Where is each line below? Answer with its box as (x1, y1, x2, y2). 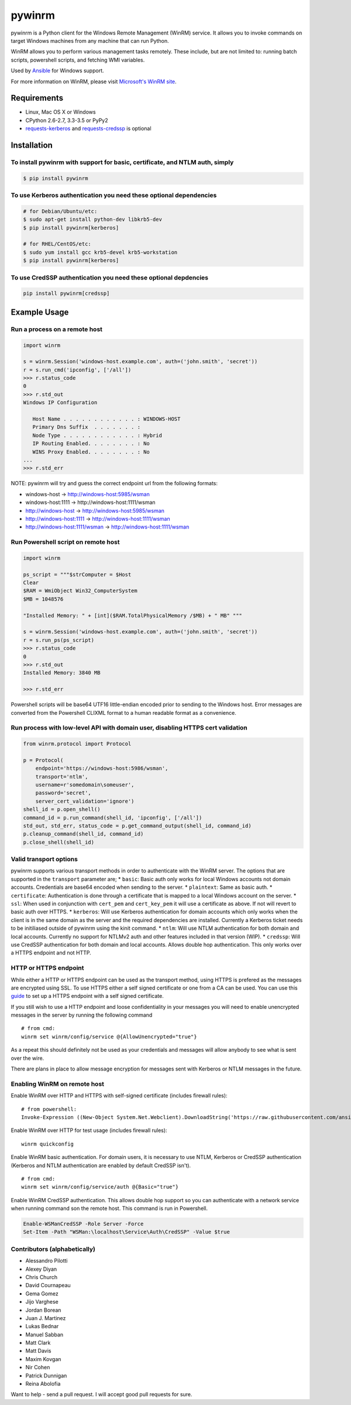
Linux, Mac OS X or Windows (25, 108, 96, 115)
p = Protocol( (23, 756, 64, 763)
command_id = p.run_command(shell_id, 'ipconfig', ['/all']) (23, 814, 202, 821)
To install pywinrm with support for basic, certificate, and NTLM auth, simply (11, 158, 234, 166)
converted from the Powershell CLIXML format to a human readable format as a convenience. (11, 709, 236, 716)
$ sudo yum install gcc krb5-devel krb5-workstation (23, 249, 178, 255)
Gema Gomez (25, 1290, 58, 1297)
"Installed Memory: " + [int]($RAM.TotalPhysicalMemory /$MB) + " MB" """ (23, 612, 243, 619)
